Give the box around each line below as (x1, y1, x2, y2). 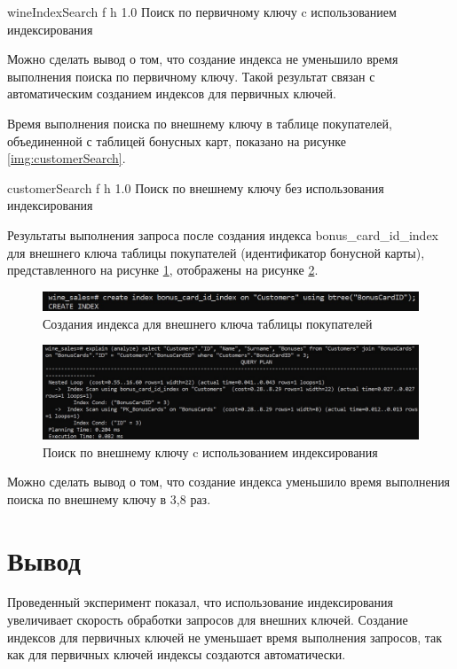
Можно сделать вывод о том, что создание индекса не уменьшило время (7, 50, 398, 68)
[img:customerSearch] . (7, 149, 126, 167)
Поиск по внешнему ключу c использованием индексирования (43, 442, 378, 461)
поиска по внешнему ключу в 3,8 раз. (7, 489, 211, 508)
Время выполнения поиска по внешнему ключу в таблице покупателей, (7, 113, 392, 132)
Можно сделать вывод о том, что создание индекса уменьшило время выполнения (7, 472, 451, 491)
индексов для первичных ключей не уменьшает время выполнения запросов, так (7, 627, 443, 646)
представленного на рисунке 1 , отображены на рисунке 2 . (7, 261, 319, 279)
